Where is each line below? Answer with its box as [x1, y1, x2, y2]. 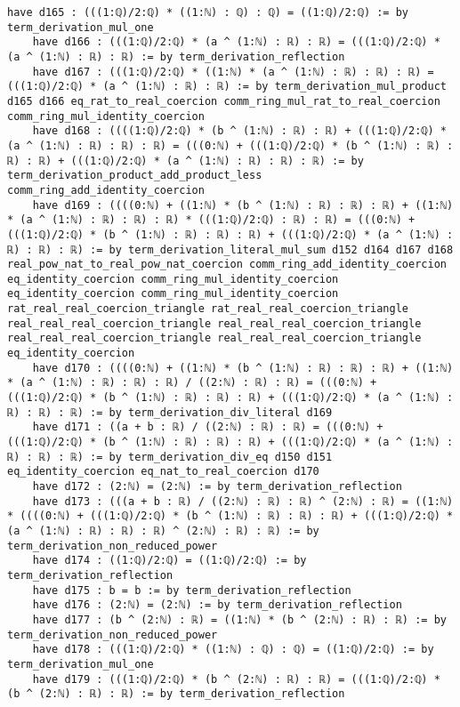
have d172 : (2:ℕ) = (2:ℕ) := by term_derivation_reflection [32, 480, 402, 493]
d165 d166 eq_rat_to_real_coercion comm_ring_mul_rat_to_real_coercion [7, 94, 440, 108]
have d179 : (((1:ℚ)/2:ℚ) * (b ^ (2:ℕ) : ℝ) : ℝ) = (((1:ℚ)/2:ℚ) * [32, 672, 440, 686]
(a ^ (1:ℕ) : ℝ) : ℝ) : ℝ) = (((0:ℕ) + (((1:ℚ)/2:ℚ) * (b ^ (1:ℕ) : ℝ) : [7, 139, 454, 152]
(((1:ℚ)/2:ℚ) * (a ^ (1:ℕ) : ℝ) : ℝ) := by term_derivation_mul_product [7, 80, 447, 93]
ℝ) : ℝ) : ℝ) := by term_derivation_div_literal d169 [7, 406, 333, 419]
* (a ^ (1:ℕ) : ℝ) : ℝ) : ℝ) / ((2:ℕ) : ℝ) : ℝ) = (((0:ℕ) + [7, 376, 377, 390]
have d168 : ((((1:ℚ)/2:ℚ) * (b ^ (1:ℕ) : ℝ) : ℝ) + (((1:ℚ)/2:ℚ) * [32, 125, 447, 138]
